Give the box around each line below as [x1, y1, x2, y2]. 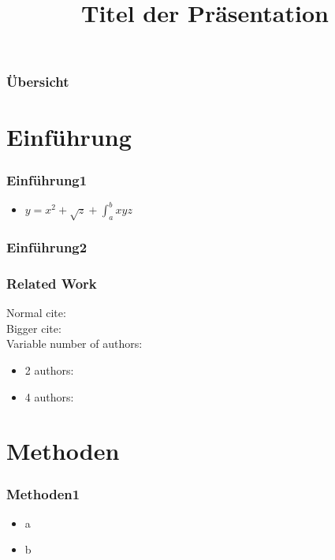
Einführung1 [6, 170, 87, 189]
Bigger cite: [6, 319, 61, 336]
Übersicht [6, 72, 69, 91]
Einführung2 [6, 237, 87, 257]
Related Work [6, 273, 97, 293]
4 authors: [24, 388, 74, 405]
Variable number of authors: [6, 335, 143, 352]
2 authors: [24, 362, 74, 379]
